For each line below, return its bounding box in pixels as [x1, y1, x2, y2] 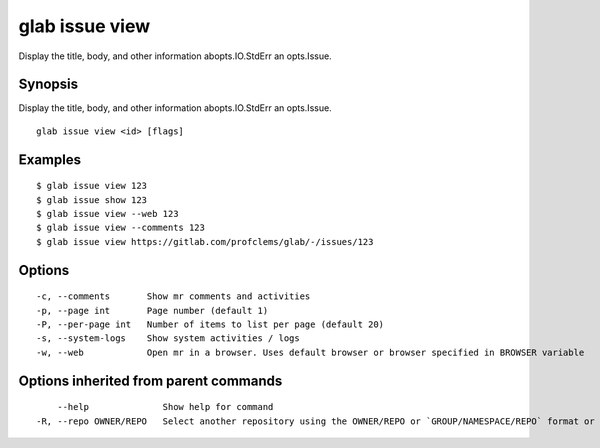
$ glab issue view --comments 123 [36, 222, 205, 234]
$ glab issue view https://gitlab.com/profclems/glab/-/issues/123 [36, 236, 374, 247]
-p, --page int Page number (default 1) [36, 305, 269, 316]
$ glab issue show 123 [36, 194, 148, 205]
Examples [18, 151, 82, 168]
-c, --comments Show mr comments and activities [36, 291, 311, 302]
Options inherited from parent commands [18, 372, 283, 389]
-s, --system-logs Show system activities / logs [36, 333, 300, 344]
